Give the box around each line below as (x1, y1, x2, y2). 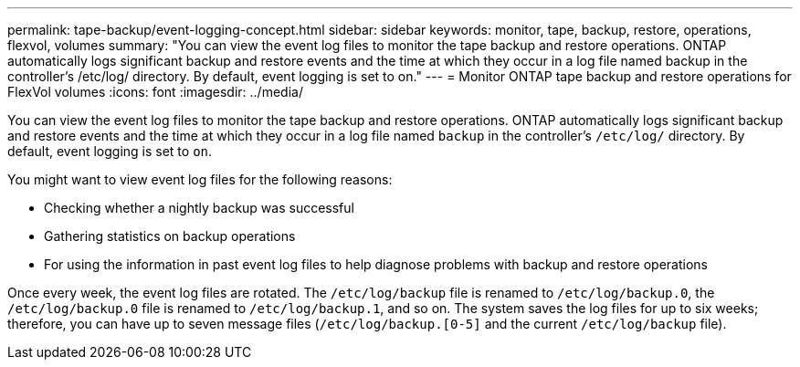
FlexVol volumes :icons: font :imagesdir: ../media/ (7, 84, 303, 100)
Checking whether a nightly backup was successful (44, 200, 354, 215)
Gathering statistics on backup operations (44, 228, 296, 244)
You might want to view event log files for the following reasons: (7, 172, 393, 187)
